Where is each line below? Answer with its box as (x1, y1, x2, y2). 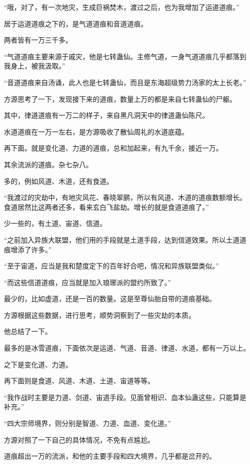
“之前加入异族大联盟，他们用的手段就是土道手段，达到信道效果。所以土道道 (4, 234, 247, 244)
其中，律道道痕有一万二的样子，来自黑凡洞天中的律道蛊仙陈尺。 (4, 110, 209, 120)
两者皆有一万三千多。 (4, 35, 72, 45)
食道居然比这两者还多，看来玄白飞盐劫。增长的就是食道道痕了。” (4, 201, 209, 212)
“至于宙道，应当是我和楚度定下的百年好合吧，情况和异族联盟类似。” (4, 261, 219, 271)
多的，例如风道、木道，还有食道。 (4, 176, 113, 186)
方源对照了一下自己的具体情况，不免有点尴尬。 (4, 434, 154, 444)
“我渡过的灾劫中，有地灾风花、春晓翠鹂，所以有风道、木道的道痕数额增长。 (4, 192, 247, 202)
